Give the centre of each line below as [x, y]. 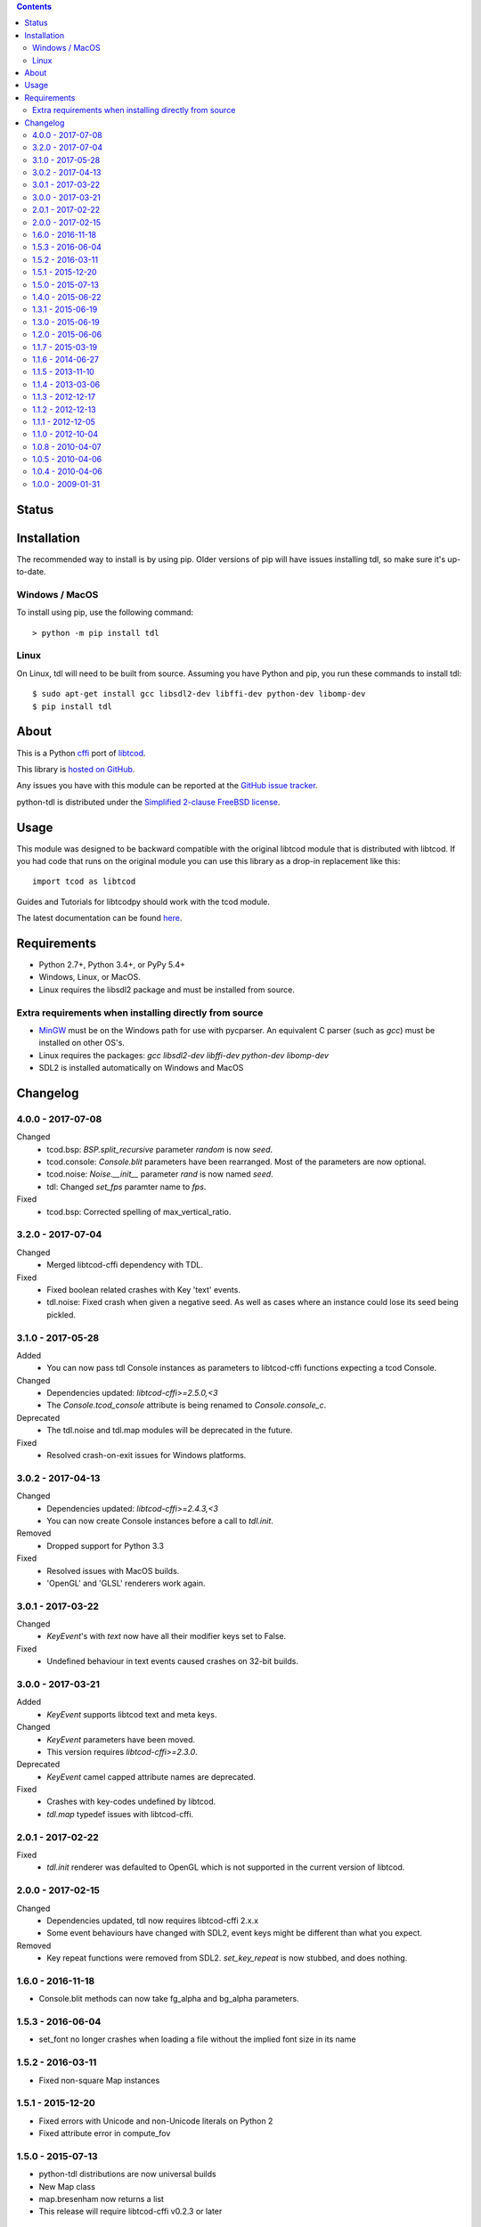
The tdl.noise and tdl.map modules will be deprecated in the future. [170, 1431]
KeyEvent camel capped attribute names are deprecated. [151, 1776]
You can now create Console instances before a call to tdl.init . [160, 1521]
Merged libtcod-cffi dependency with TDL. [125, 1265]
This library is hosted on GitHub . [76, 769]
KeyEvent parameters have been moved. [121, 1739]
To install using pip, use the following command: [105, 612]
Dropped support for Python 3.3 [106, 1546]
